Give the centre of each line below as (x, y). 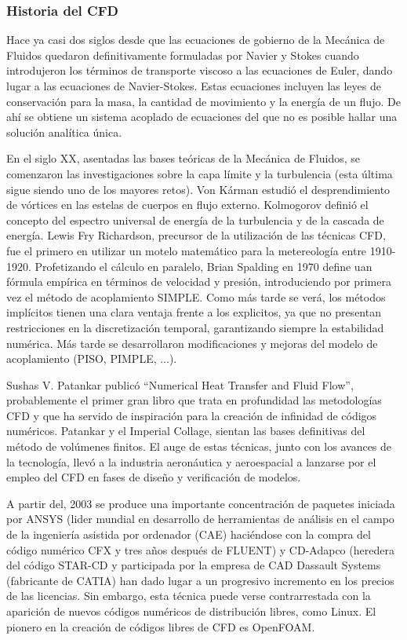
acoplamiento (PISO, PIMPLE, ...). (92, 358)
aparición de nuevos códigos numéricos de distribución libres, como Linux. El (191, 611)
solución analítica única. (64, 132)
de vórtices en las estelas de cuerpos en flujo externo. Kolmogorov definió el (187, 205)
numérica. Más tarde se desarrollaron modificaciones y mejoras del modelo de (192, 343)
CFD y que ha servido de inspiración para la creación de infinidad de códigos (192, 415)
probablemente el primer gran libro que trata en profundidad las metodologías (194, 400)
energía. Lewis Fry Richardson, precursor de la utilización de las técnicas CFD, (196, 235)
